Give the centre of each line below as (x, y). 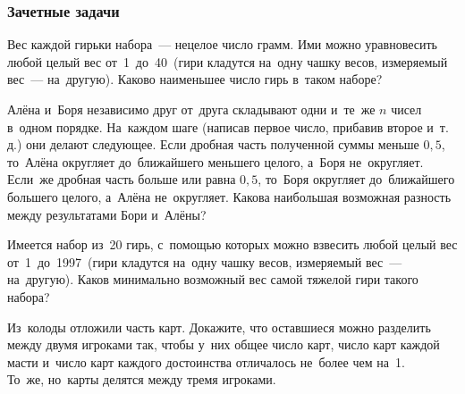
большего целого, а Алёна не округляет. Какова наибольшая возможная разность (229, 196)
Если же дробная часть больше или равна (122, 179)
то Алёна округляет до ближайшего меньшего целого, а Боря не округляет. (216, 161)
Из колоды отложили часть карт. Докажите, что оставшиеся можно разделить (219, 327)
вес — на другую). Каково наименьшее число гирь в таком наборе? (195, 79)
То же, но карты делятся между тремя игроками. (142, 379)
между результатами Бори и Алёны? (107, 214)
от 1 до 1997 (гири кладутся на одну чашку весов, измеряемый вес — (205, 261)
